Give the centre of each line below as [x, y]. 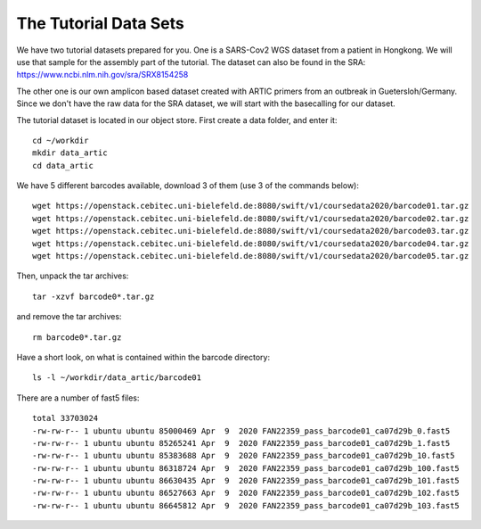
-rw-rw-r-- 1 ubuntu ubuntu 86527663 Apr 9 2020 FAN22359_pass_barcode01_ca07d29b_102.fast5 [246, 493]
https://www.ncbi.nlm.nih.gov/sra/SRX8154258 [102, 75]
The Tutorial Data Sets [100, 23]
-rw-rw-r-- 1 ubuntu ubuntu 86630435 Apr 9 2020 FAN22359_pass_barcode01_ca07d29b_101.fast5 [246, 481]
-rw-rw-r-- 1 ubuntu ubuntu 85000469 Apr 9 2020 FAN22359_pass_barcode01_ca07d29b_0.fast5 [241, 431]
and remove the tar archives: [69, 317]
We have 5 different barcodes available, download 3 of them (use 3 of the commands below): [188, 186]
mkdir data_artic [70, 153]
